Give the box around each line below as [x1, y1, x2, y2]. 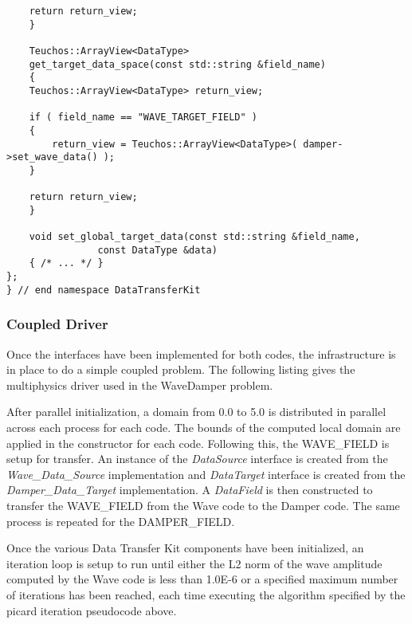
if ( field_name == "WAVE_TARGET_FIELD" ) [29, 112, 257, 124]
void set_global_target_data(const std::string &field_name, [29, 231, 360, 243]
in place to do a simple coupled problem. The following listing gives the [6, 361, 355, 378]
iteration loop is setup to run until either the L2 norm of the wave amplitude [6, 555, 383, 571]
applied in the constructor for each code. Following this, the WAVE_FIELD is [6, 434, 390, 451]
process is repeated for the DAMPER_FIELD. [6, 512, 235, 529]
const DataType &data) [97, 244, 218, 256]
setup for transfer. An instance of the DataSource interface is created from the [6, 450, 388, 467]
